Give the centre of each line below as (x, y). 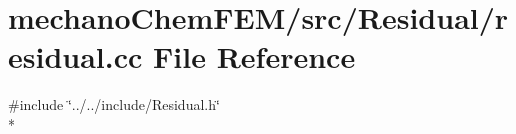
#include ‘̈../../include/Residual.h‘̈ (114, 104)
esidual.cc (75, 56)
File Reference (254, 56)
